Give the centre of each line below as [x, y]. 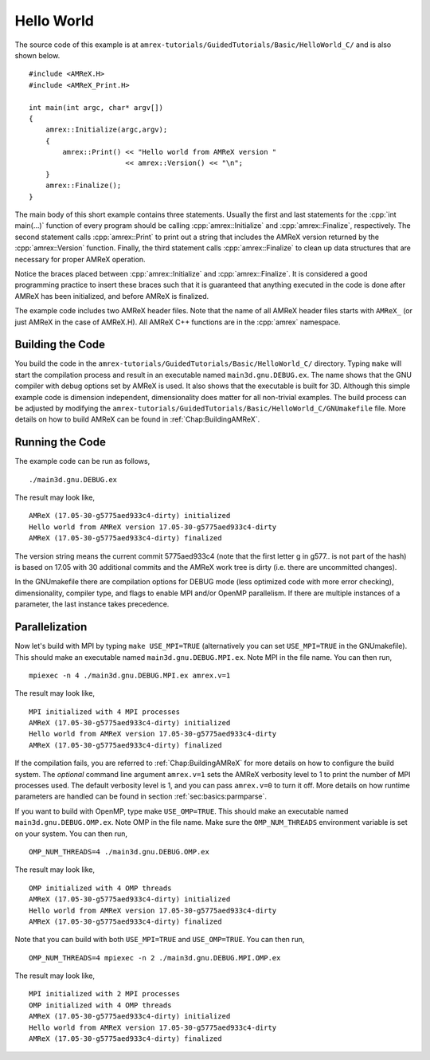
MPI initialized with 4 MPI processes [105, 712]
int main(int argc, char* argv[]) [96, 107]
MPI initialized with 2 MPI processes [105, 994]
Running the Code [61, 442]
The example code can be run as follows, [82, 461]
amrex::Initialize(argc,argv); [106, 130]
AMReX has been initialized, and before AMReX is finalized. [112, 296]
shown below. [37, 55]
